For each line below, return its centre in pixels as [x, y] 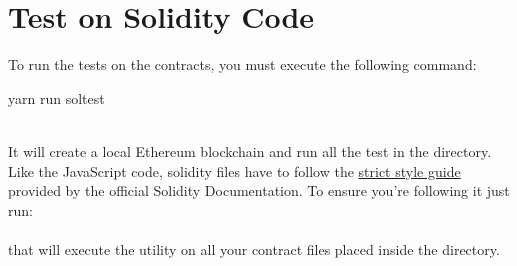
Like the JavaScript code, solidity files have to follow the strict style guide [234, 170]
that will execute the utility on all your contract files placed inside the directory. [254, 248]
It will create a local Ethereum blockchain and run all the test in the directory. [250, 150]
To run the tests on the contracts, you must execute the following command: [242, 64]
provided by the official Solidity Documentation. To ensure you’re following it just [259, 190]
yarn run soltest [56, 97]
